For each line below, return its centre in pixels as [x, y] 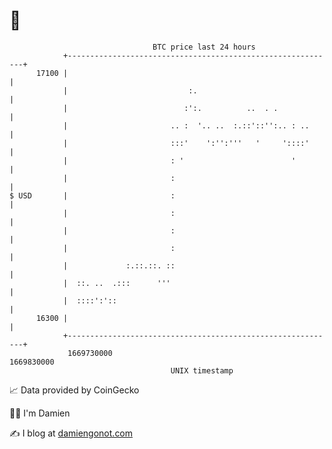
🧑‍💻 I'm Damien [40, 413]
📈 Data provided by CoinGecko [74, 390]
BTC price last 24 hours [204, 47]
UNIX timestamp [202, 370]
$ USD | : [92, 195]
